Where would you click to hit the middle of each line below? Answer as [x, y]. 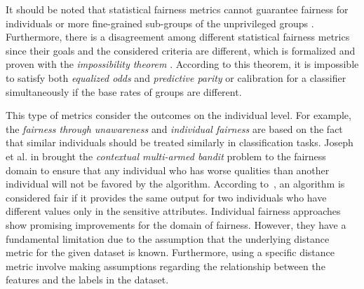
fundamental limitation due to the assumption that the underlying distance [168, 238]
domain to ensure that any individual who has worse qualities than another [168, 170]
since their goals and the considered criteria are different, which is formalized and [181, 50]
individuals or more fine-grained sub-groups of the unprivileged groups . [160, 23]
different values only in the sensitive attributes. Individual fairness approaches [173, 211]
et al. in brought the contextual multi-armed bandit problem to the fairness [166, 156]
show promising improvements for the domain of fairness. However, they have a [176, 224]
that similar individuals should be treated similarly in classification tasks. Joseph [180, 142]
